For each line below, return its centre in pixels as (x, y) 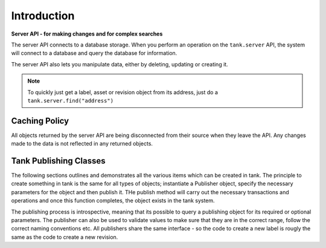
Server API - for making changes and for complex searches (87, 34)
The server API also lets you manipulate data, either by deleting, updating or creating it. (120, 64)
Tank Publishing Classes (58, 161)
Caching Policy (40, 121)
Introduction (43, 16)
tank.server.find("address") (71, 100)
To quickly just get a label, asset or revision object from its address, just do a (123, 92)
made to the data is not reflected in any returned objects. (82, 144)
